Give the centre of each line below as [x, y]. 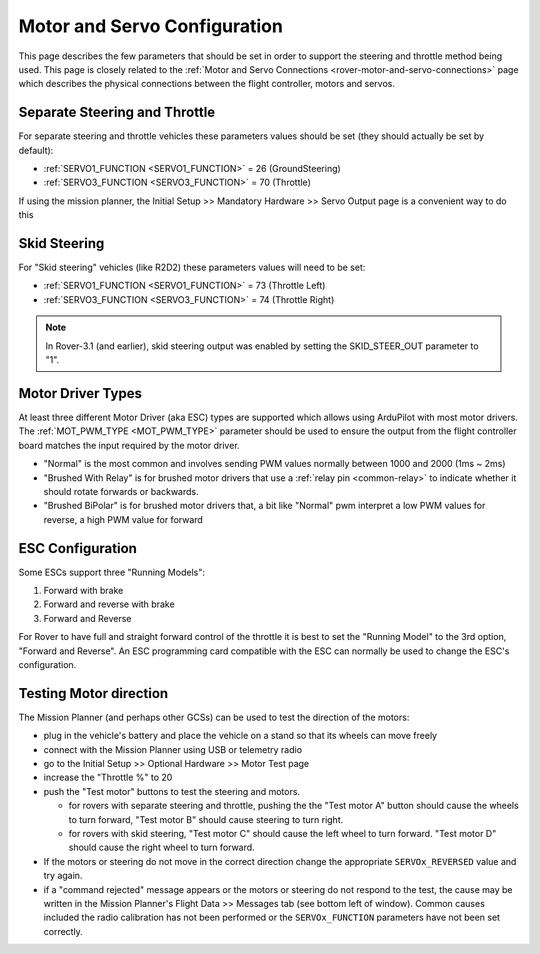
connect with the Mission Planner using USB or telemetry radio [173, 749]
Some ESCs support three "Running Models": [111, 572]
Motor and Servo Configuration [151, 26]
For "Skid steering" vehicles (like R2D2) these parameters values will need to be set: [192, 267]
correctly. [63, 931]
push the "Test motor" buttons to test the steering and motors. [171, 791]
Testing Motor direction [93, 693]
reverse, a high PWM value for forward [123, 519]
